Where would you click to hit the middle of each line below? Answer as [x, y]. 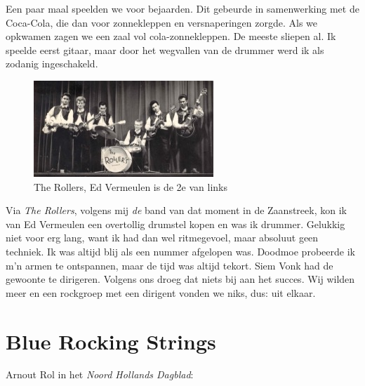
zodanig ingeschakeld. [52, 64]
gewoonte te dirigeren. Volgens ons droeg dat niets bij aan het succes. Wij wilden [180, 279]
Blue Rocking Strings [111, 341]
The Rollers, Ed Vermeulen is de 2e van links [131, 186]
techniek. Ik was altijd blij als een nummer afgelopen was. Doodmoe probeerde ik [180, 251]
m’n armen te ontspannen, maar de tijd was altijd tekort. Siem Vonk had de [170, 265]
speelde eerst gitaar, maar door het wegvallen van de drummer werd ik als [165, 49]
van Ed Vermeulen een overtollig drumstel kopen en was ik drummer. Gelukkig [175, 224]
